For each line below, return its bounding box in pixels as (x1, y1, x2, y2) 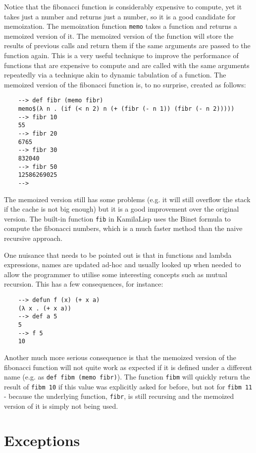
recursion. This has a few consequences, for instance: (4, 279, 163, 289)
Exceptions (4, 430, 80, 450)
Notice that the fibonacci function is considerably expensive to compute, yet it (4, 1, 242, 11)
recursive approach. (4, 233, 63, 243)
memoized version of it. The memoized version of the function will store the (4, 30, 234, 41)
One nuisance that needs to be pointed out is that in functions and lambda (4, 249, 232, 260)
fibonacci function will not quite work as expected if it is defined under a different (4, 362, 253, 372)
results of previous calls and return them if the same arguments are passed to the (4, 40, 251, 51)
